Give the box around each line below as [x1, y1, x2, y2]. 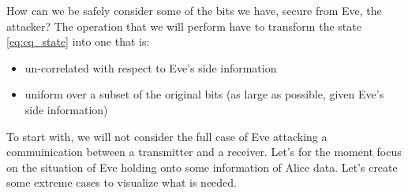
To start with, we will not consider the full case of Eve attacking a [6, 128, 328, 144]
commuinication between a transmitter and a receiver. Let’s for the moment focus [6, 143, 402, 160]
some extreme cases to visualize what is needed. [6, 174, 238, 191]
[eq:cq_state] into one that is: [6, 33, 150, 50]
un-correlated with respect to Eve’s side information [24, 59, 277, 76]
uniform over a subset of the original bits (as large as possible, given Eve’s [24, 86, 384, 102]
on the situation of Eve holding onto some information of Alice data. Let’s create [6, 158, 398, 175]
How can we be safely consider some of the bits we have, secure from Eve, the [6, 2, 382, 18]
